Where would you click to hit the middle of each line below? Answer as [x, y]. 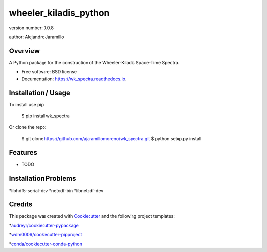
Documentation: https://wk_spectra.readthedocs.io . [74, 79]
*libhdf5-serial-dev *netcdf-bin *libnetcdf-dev [56, 190]
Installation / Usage [40, 93]
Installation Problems [43, 178]
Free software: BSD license [49, 72]
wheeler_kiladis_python [59, 13]
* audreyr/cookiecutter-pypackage [44, 225]
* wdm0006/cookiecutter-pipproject [45, 235]
